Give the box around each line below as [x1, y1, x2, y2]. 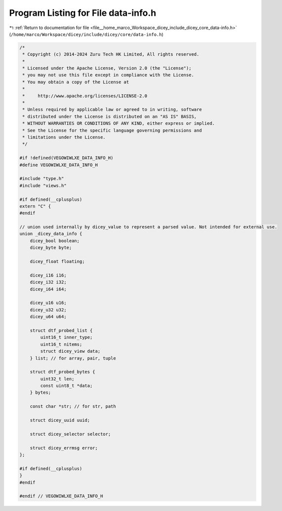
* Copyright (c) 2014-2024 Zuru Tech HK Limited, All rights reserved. [22, 52, 200, 57]
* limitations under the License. [22, 135, 106, 140]
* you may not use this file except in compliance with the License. [22, 72, 195, 78]
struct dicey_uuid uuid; [30, 417, 90, 423]
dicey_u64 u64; [30, 314, 67, 320]
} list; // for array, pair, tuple [30, 355, 116, 361]
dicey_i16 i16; [30, 272, 67, 278]
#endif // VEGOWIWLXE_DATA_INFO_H [19, 493, 103, 499]
